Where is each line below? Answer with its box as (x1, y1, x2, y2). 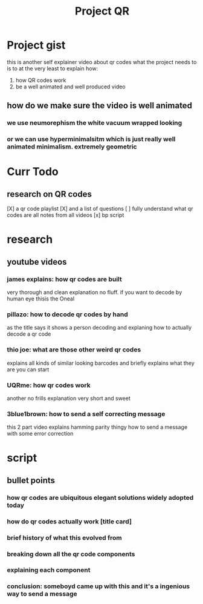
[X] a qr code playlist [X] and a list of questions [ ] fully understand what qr (7, 205, 193, 213)
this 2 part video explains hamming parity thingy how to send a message (7, 423, 188, 431)
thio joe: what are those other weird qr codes (7, 345, 141, 354)
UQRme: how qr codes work (7, 380, 91, 389)
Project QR (75, 4, 129, 18)
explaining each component (7, 566, 91, 574)
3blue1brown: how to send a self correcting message (7, 410, 166, 418)
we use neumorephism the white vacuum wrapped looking (7, 119, 182, 127)
